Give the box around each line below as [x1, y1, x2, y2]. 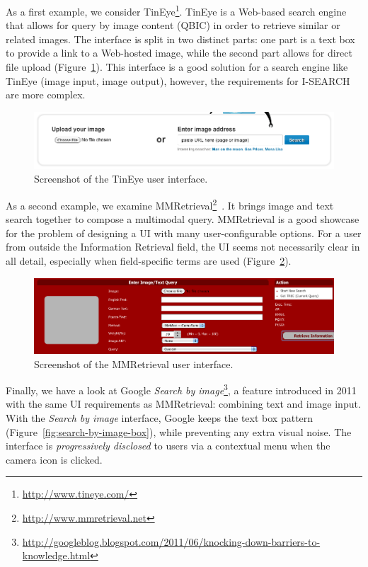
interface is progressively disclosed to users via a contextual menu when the [6, 438, 330, 453]
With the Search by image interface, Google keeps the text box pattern [6, 410, 314, 425]
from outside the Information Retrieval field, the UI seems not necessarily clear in [6, 239, 360, 254]
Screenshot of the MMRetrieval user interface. [34, 356, 234, 371]
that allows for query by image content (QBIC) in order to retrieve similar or [6, 18, 340, 33]
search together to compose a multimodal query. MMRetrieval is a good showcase [6, 212, 360, 227]
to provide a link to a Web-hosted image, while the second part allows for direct [6, 45, 352, 60]
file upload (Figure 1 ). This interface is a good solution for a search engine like [6, 59, 348, 74]
